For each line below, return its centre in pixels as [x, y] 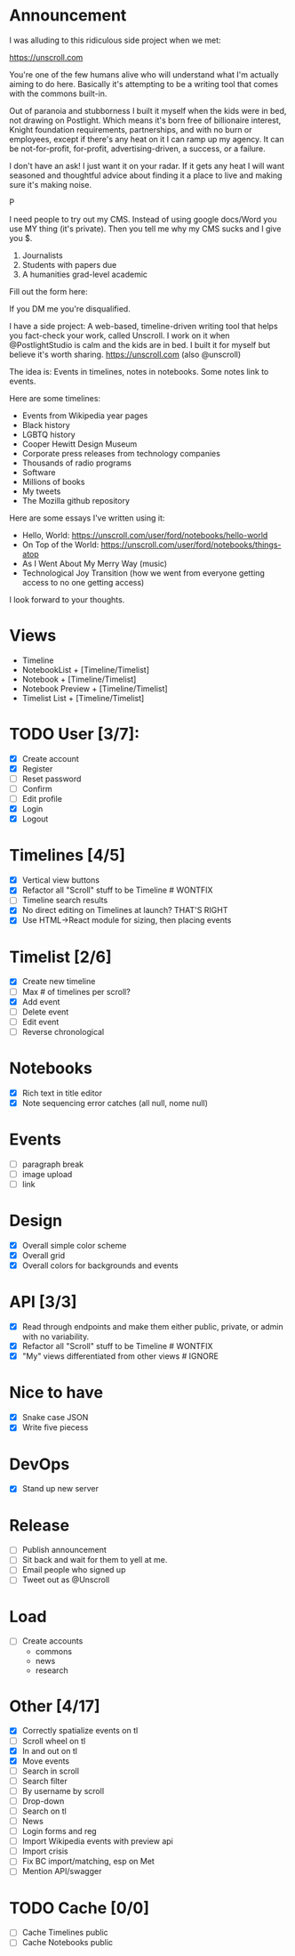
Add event [41, 1001]
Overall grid [44, 1255]
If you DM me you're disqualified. [70, 309]
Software [39, 472]
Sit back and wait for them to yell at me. [95, 1560]
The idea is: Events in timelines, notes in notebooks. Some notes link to [139, 371]
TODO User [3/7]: [75, 734]
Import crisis [45, 1851]
